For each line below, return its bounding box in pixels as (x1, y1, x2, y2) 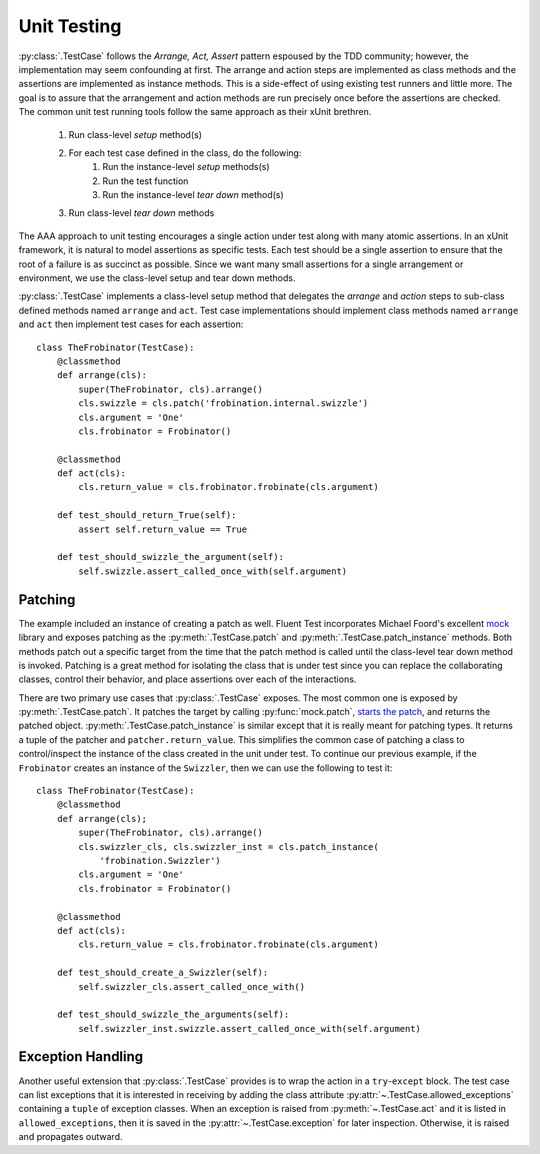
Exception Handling (18, 1048, 144, 1065)
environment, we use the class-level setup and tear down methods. (18, 272, 296, 284)
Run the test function (102, 175, 189, 187)
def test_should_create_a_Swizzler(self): (56, 967, 269, 979)
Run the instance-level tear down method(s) (102, 189, 284, 201)
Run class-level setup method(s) (68, 128, 203, 140)
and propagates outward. (18, 1131, 124, 1143)
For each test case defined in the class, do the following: (68, 146, 302, 159)
